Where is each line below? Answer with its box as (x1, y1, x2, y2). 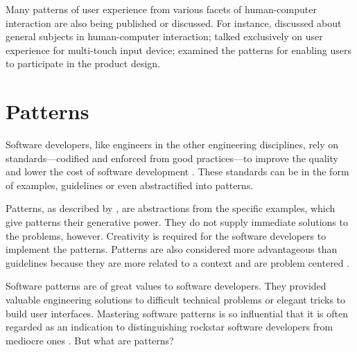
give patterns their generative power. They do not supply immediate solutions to (6, 215, 348, 229)
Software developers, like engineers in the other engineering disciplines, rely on (6, 137, 339, 152)
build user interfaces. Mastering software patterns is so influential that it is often (6, 306, 348, 320)
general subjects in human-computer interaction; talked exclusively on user (6, 29, 323, 44)
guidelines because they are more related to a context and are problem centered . (6, 255, 350, 270)
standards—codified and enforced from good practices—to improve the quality (6, 150, 338, 165)
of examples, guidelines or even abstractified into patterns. (6, 177, 254, 192)
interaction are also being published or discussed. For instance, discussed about (6, 15, 342, 30)
